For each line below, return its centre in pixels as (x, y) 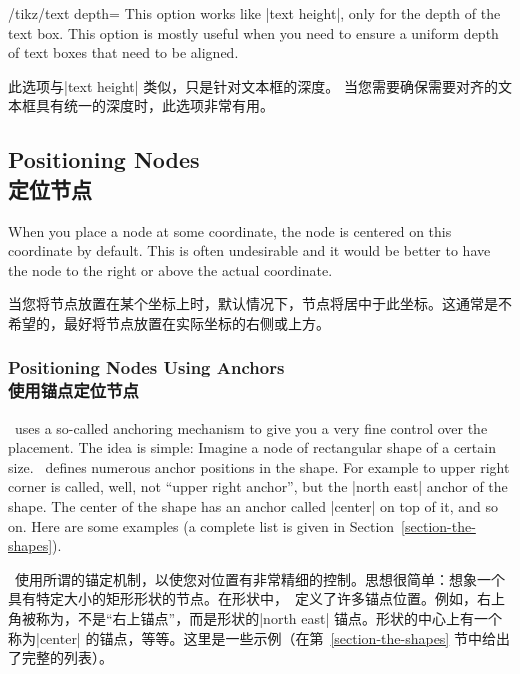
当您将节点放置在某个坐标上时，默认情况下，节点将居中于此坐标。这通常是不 (260, 303)
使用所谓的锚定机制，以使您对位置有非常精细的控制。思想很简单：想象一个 (259, 578)
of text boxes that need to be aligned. (123, 52)
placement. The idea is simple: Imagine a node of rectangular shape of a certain (252, 447)
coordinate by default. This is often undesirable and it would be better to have (249, 250)
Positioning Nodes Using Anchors (146, 367)
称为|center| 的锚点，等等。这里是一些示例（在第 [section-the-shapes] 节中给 (252, 637)
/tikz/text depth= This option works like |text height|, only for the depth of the (254, 13)
